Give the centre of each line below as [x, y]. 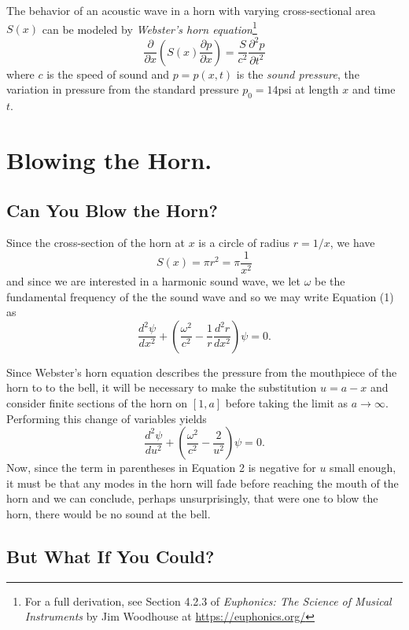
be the [330, 281]
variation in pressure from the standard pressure [123, 89]
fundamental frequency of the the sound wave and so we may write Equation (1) [200, 296]
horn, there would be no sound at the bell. [109, 513]
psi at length [308, 89]
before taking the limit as [287, 403]
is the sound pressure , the [298, 74]
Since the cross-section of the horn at [96, 243]
